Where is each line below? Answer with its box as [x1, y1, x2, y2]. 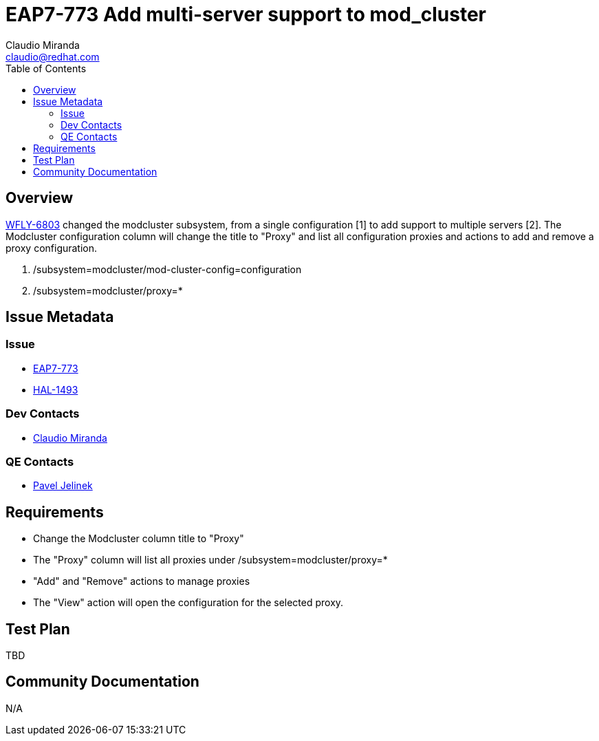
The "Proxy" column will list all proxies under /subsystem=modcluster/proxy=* [33, 554, 388, 566]
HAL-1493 [33, 383, 78, 396]
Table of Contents [6, 62, 87, 74]
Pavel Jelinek [33, 480, 93, 492]
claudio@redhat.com [6, 50, 100, 63]
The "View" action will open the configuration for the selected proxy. [33, 597, 344, 609]
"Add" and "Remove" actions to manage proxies [33, 575, 250, 588]
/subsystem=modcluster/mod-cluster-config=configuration [33, 263, 302, 275]
